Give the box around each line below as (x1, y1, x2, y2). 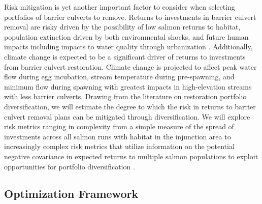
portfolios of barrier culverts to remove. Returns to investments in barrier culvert (4, 11, 256, 22)
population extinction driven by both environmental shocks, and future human (4, 31, 249, 42)
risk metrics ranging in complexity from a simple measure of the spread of (4, 121, 234, 132)
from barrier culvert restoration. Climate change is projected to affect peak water (4, 61, 257, 72)
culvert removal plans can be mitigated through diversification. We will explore (4, 111, 250, 122)
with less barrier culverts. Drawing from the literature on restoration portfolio (4, 91, 247, 102)
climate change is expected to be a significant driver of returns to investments (4, 51, 246, 62)
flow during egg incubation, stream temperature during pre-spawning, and (4, 71, 235, 82)
